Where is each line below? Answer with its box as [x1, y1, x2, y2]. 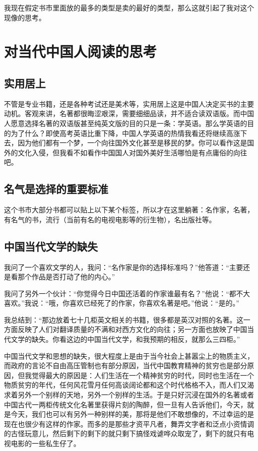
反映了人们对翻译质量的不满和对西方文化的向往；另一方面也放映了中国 [17, 324, 247, 334]
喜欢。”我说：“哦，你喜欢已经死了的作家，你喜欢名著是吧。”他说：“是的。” [4, 298, 240, 308]
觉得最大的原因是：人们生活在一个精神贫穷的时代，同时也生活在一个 [31, 370, 254, 380]
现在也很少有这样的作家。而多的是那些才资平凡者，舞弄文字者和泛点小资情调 [4, 418, 254, 429]
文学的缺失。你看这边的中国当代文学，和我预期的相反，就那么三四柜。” [10, 334, 240, 344]
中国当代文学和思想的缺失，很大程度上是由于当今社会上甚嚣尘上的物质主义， [4, 350, 254, 361]
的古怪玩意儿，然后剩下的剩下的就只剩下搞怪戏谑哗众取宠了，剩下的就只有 [4, 428, 247, 439]
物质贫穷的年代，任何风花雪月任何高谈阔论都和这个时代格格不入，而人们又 [4, 380, 247, 390]
